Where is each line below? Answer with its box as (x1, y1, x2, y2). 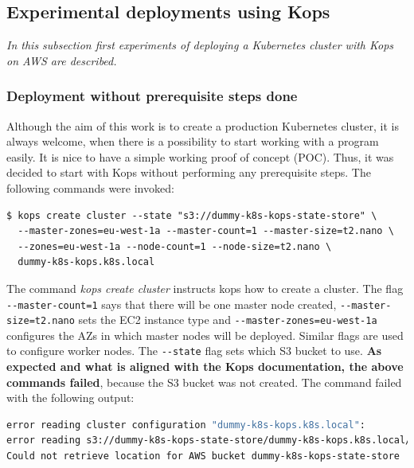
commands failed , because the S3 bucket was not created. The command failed (6, 373, 402, 390)
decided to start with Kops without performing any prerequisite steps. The (6, 164, 371, 181)
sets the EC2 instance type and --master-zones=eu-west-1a (78, 311, 377, 328)
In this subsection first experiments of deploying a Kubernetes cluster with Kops (6, 37, 394, 53)
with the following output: (6, 389, 135, 406)
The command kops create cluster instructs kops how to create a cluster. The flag (6, 279, 404, 296)
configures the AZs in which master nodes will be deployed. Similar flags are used (6, 326, 404, 343)
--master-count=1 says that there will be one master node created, (6, 295, 337, 312)
